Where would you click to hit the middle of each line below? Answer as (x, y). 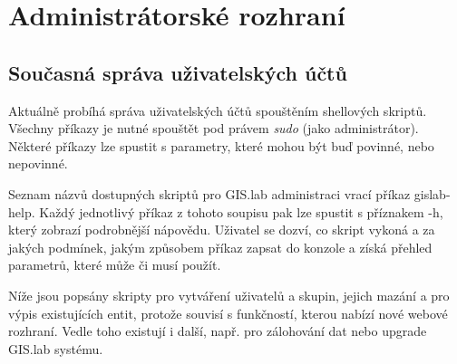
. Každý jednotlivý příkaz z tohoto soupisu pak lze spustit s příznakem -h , (237, 211)
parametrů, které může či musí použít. (115, 265)
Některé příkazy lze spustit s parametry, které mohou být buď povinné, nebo (221, 145)
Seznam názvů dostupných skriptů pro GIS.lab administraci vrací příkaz (209, 193)
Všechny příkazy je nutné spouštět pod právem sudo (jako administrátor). (214, 128)
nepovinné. (38, 163)
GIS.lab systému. (56, 348)
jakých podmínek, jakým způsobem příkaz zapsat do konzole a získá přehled (220, 247)
